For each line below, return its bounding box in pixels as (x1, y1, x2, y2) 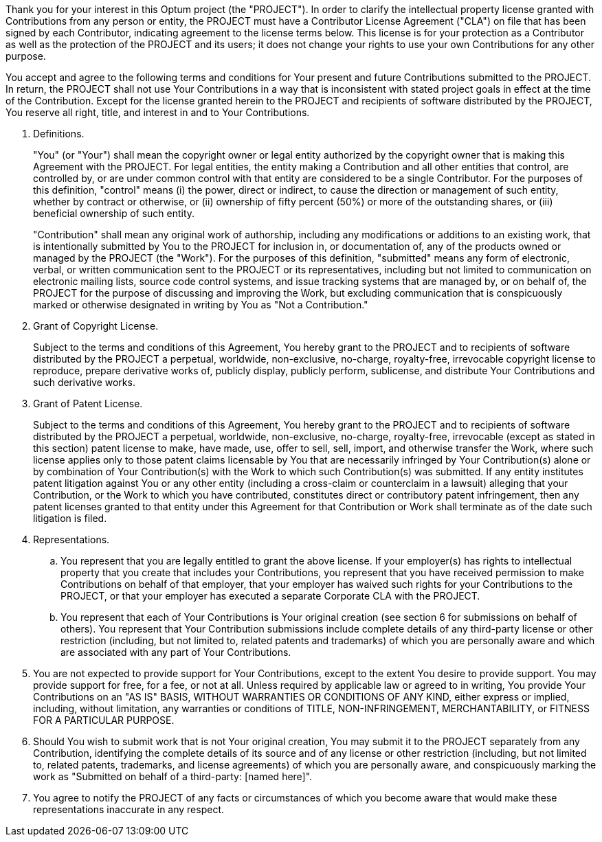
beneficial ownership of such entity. (33, 207, 195, 219)
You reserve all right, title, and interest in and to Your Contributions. (5, 106, 310, 118)
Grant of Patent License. (33, 398, 143, 409)
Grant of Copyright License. (33, 320, 159, 332)
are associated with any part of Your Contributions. (60, 646, 291, 658)
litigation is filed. (33, 512, 107, 524)
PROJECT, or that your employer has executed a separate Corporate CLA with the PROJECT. (60, 590, 480, 602)
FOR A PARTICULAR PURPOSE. (33, 714, 175, 726)
